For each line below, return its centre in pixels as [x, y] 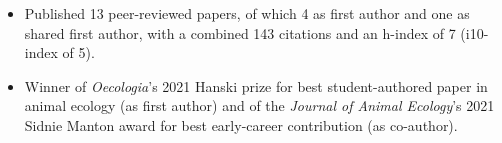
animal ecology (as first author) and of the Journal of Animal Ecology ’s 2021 [259, 105]
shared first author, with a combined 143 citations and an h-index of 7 [240, 32]
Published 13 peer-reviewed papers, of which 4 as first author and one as [247, 13]
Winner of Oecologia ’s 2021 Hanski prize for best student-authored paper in [256, 85]
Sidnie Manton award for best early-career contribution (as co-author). [241, 124]
